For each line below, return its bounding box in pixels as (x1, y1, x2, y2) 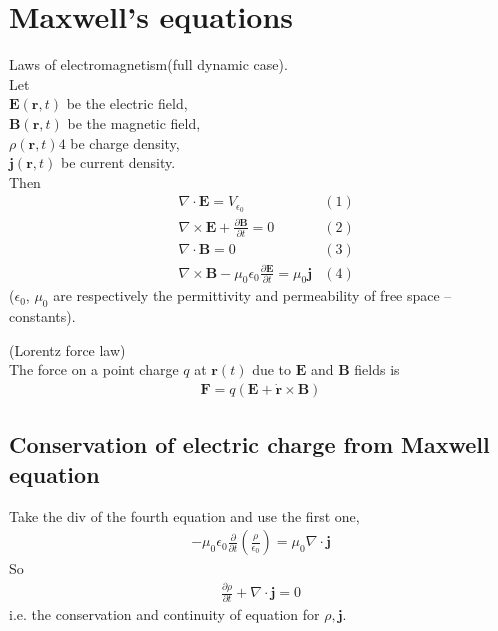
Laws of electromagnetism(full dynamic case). (9, 54, 288, 75)
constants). (9, 306, 76, 327)
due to (252, 359, 292, 380)
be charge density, (70, 132, 180, 153)
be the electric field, (66, 93, 188, 114)
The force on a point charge (9, 359, 179, 380)
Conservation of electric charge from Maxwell (9, 429, 490, 460)
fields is (354, 359, 400, 380)
